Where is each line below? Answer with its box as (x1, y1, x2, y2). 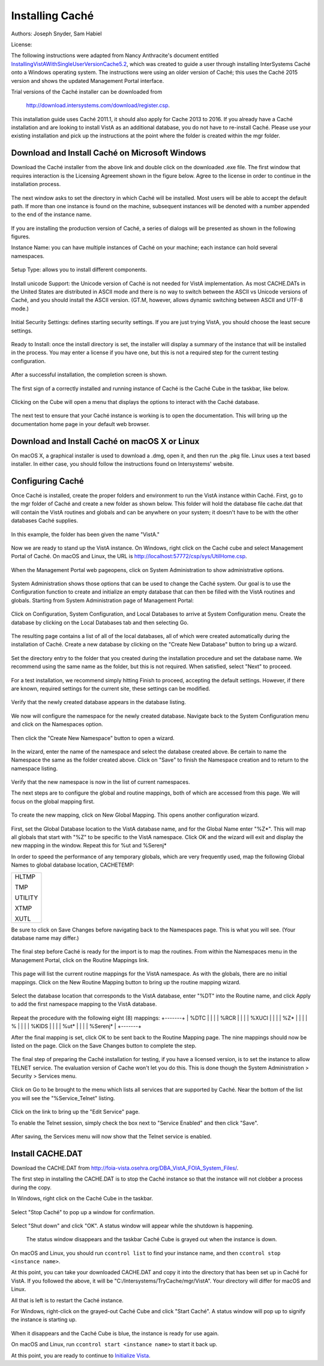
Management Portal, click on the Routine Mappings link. (11, 956, 149, 963)
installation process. (11, 181, 61, 188)
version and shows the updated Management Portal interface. (11, 77, 164, 84)
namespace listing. (11, 765, 58, 772)
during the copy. (11, 1184, 52, 1191)
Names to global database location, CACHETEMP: (11, 861, 134, 868)
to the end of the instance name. (11, 211, 92, 218)
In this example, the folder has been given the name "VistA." (11, 531, 160, 538)
